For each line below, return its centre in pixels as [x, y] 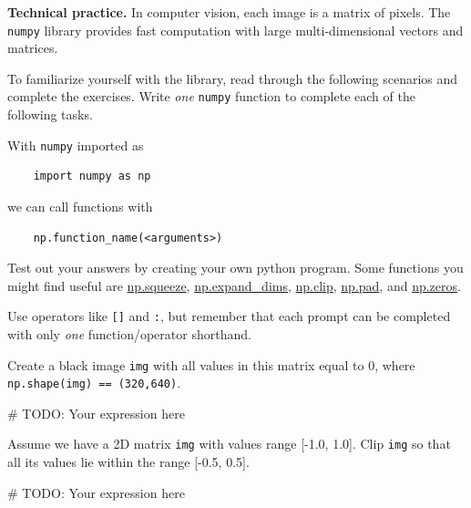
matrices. [33, 48]
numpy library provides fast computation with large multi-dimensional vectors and [235, 30]
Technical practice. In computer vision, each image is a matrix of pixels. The [229, 12]
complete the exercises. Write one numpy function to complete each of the [211, 96]
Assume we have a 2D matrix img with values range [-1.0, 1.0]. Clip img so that [229, 444]
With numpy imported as [76, 145]
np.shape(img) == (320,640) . [94, 383]
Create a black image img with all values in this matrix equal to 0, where [211, 364]
